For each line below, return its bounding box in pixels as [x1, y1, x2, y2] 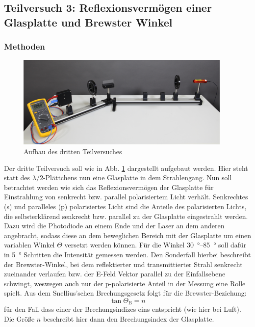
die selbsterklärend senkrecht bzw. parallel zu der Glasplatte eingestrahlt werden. [4, 211, 248, 221]
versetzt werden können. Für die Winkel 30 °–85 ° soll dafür [64, 240, 247, 250]
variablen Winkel [4, 240, 55, 250]
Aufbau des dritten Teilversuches [24, 146, 122, 156]
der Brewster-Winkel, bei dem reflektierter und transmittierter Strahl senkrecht [4, 259, 243, 269]
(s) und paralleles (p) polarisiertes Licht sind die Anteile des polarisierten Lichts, [4, 201, 247, 211]
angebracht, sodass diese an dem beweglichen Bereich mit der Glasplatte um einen [4, 230, 251, 240]
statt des [4, 172, 30, 183]
